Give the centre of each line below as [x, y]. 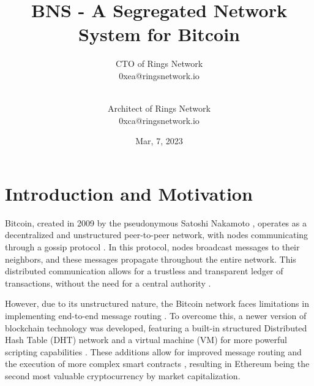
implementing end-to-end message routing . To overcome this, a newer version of [156, 315]
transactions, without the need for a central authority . [108, 283]
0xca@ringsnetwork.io [159, 120]
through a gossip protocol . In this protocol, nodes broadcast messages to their [152, 247]
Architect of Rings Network [159, 108]
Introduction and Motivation [129, 193]
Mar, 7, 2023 [159, 141]
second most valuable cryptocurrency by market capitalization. [123, 375]
